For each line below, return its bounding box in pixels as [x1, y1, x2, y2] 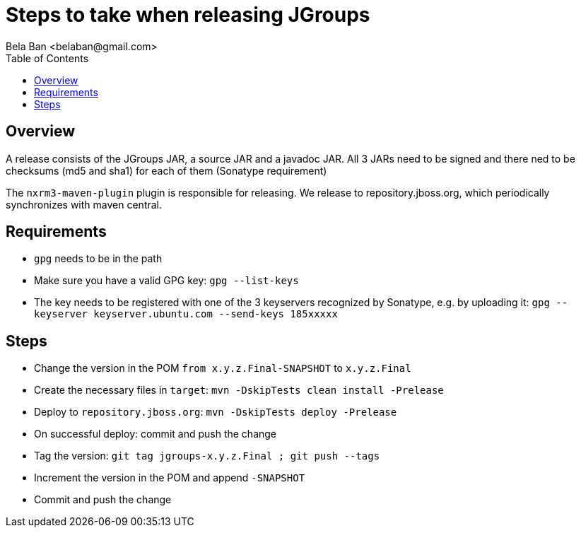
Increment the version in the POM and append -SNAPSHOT [34, 471, 305, 484]
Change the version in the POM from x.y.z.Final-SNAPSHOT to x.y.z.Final [34, 362, 411, 375]
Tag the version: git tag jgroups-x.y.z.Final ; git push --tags [34, 450, 380, 462]
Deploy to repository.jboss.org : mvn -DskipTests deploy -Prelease [34, 406, 397, 418]
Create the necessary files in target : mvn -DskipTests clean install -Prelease [34, 384, 444, 397]
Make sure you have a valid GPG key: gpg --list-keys [34, 274, 299, 287]
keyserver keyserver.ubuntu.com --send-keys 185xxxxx [34, 308, 338, 320]
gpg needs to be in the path [34, 252, 163, 265]
